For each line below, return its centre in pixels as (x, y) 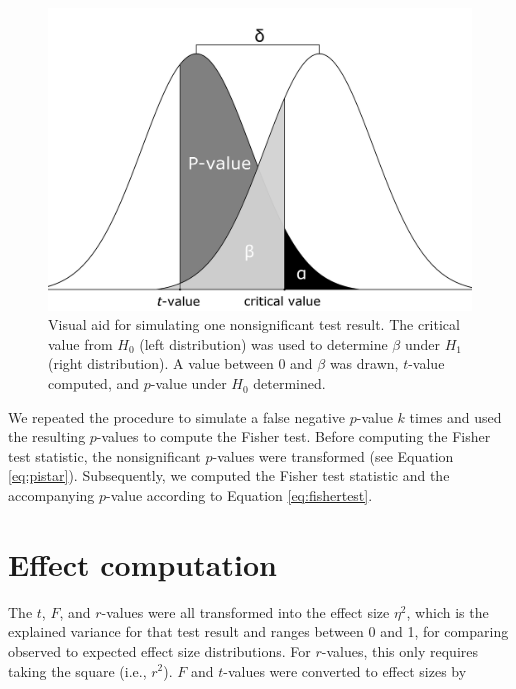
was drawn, (364, 363)
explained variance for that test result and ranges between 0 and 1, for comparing (258, 631)
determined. (289, 383)
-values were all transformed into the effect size (245, 611)
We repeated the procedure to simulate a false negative (177, 416)
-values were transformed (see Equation (333, 455)
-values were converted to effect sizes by (345, 670)
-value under (188, 383)
